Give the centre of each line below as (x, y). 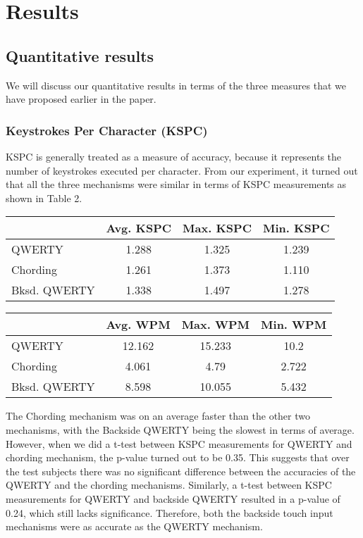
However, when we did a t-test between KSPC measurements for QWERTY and (179, 443)
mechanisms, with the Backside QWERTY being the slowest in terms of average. (180, 429)
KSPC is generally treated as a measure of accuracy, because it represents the (174, 156)
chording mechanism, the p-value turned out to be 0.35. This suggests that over (178, 457)
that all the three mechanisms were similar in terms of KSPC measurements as (176, 184)
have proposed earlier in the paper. (81, 99)
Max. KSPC (217, 228)
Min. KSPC (296, 228)
